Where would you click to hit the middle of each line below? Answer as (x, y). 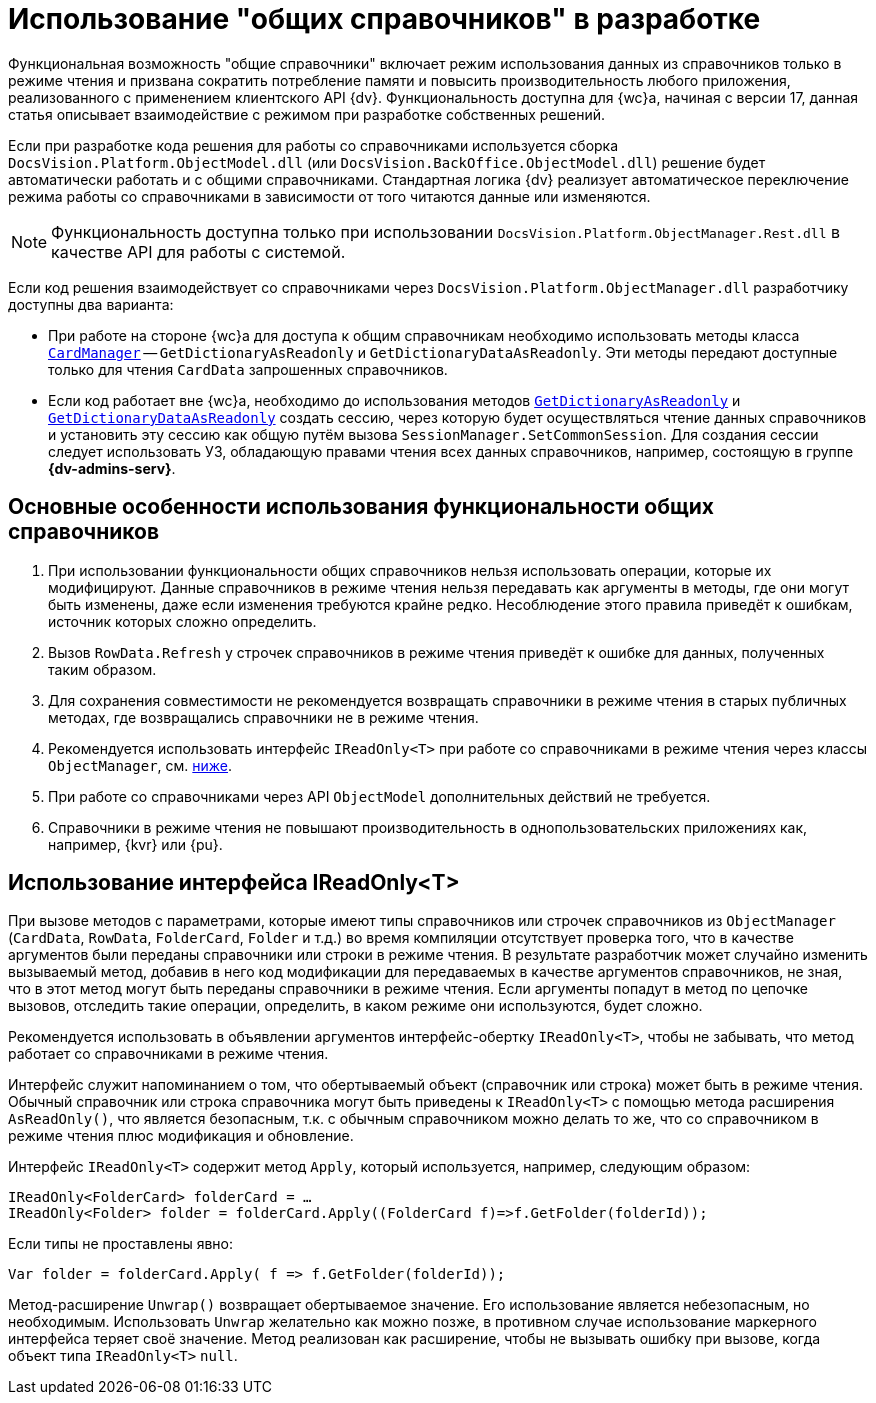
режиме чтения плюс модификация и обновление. (181, 1136)
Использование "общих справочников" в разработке (384, 19)
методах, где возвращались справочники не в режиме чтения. (263, 717)
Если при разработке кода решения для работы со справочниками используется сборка (313, 145)
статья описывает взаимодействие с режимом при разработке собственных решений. (307, 114)
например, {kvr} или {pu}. (135, 844)
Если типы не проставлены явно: (121, 1244)
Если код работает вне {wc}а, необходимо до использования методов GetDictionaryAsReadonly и (394, 400)
